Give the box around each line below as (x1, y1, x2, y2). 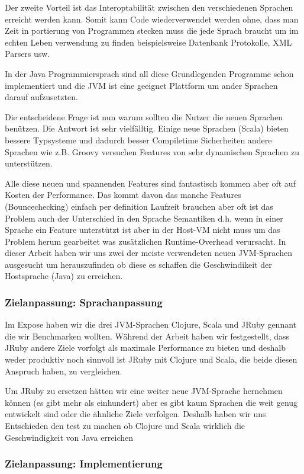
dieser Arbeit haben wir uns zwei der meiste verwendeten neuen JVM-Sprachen (5, 246, 292, 259)
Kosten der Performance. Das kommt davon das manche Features (5, 188, 241, 201)
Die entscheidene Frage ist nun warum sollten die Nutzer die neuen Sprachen (5, 110, 283, 123)
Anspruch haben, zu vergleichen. (5, 364, 122, 377)
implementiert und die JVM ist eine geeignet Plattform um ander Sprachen (5, 79, 278, 91)
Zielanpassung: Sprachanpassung (5, 294, 163, 309)
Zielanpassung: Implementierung (5, 456, 163, 471)
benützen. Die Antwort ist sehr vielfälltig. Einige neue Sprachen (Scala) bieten (5, 122, 289, 134)
